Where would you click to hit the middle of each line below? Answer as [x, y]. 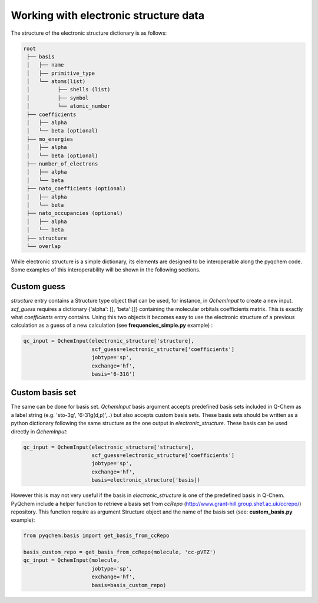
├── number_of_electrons [62, 164]
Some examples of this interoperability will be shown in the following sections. [106, 270]
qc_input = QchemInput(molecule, [72, 560]
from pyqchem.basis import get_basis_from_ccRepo [96, 536]
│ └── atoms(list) [56, 82]
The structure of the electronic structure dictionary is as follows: [89, 33]
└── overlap [44, 246]
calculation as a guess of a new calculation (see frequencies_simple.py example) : [112, 325]
